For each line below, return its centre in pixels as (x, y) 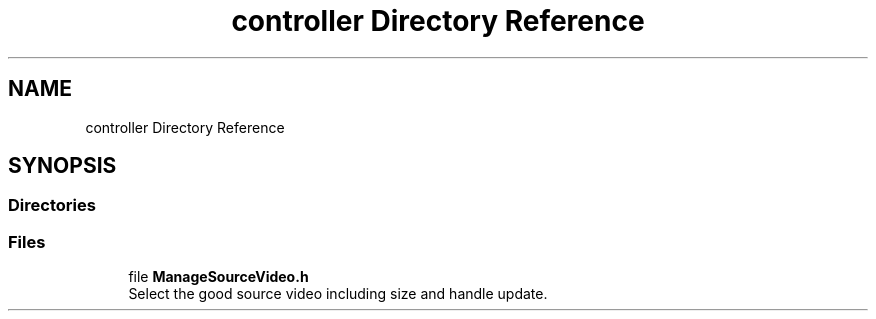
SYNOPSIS (62, 166)
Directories (52, 205)
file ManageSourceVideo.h (218, 277)
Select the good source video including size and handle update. (338, 294)
